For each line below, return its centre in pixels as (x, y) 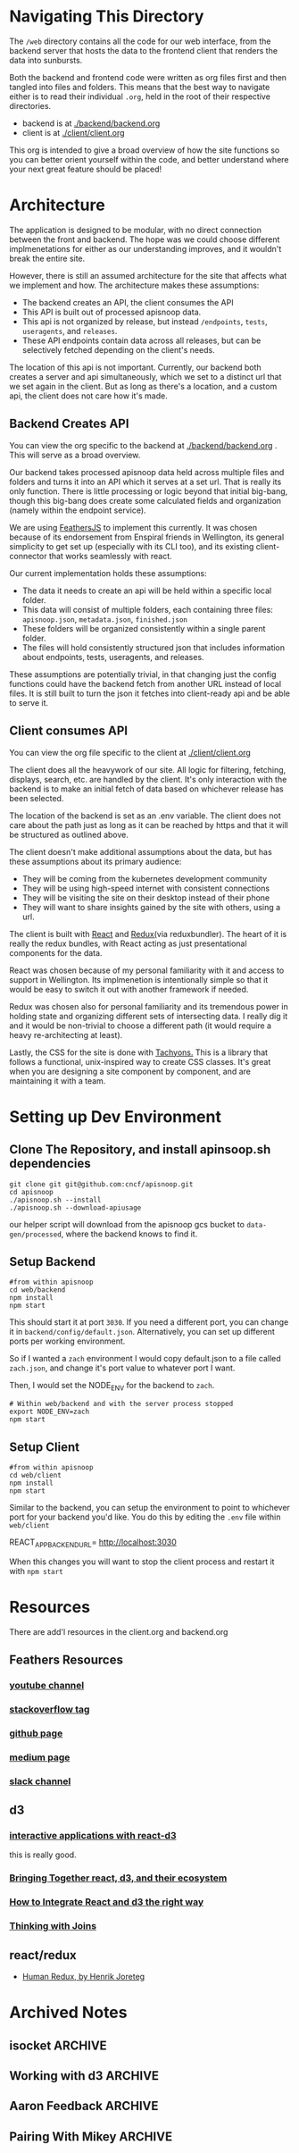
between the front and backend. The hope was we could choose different (145, 239)
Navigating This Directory (107, 17)
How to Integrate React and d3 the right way (107, 1902)
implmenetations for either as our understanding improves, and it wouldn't (145, 248)
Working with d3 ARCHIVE (84, 2076)
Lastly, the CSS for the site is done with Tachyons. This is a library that (139, 1052)
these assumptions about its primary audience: (96, 861)
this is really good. (43, 1855)
